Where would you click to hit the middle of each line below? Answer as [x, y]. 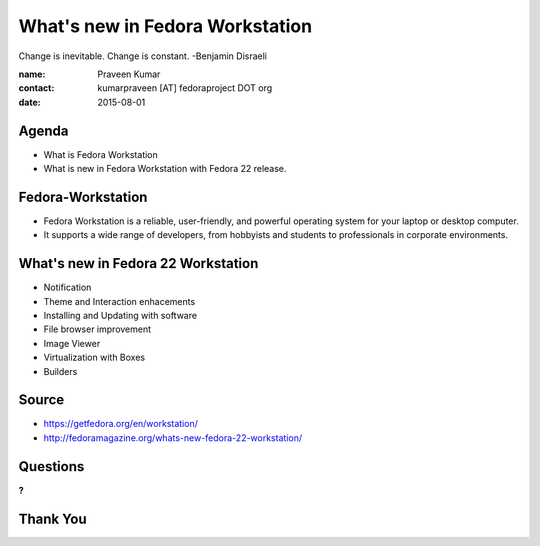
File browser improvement [97, 329]
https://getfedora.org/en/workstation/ [121, 424]
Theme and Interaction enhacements [119, 301]
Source [41, 400]
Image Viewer [72, 343]
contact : [36, 88]
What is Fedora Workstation [101, 154]
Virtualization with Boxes [94, 357]
